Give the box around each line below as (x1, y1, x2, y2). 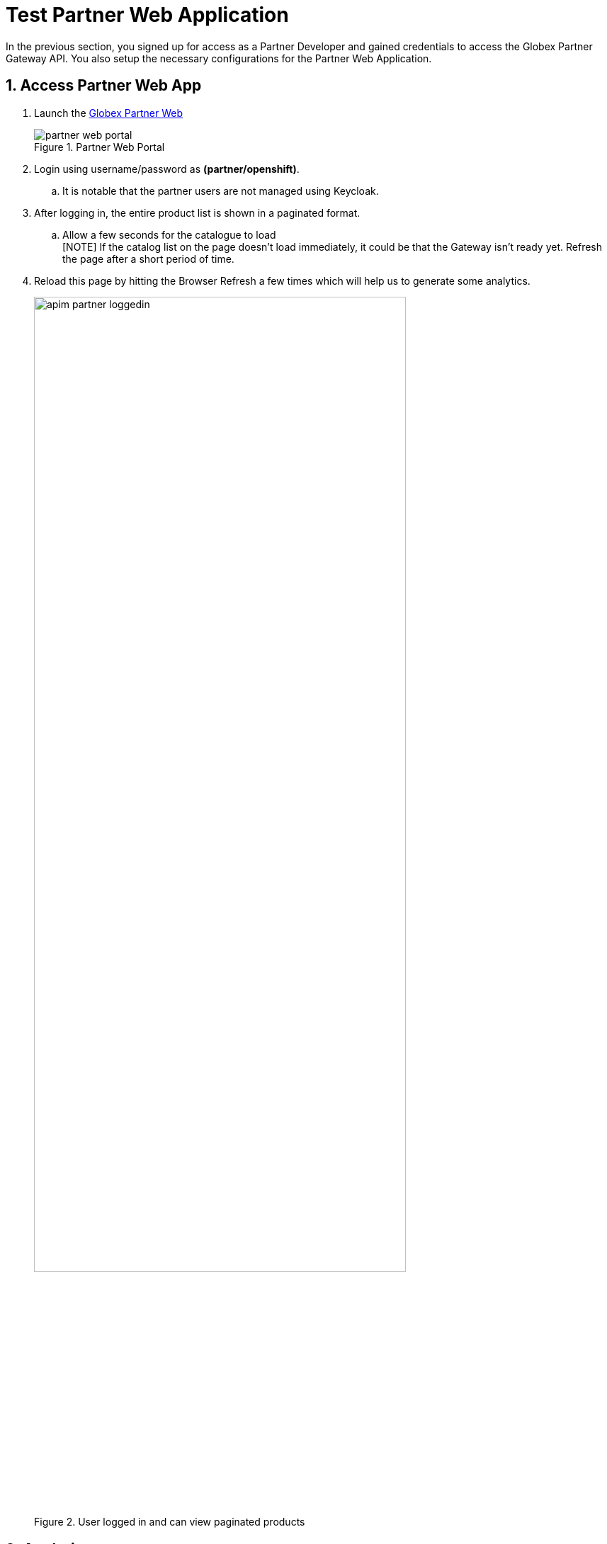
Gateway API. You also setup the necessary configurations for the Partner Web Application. (6, 52, 432, 64)
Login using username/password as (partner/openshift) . (34, 162, 300, 175)
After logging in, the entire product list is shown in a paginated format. (34, 206, 361, 219)
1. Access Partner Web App (6, 76, 202, 95)
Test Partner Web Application (6, 3, 289, 27)
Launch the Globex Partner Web (34, 106, 183, 119)
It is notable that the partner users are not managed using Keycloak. (62, 184, 379, 197)
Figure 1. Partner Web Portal (34, 140, 165, 153)
